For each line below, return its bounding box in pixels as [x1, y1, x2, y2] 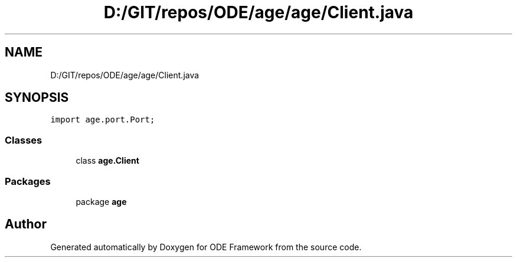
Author [5, 217, 47, 232]
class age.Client [76, 155, 139, 166]
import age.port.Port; [50, 115, 155, 125]
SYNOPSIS [5, 90, 69, 105]
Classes [5, 134, 42, 146]
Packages [5, 175, 51, 187]
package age [76, 196, 127, 207]
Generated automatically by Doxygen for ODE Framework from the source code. [50, 241, 362, 252]
